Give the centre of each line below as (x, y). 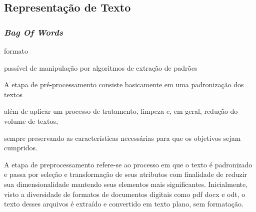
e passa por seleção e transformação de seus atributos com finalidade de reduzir (126, 174)
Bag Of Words (33, 32)
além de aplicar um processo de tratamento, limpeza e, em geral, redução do (121, 111)
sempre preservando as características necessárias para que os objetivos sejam (122, 138)
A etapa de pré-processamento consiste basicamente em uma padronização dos (124, 84)
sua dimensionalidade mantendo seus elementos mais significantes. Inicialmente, (126, 184)
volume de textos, (31, 121)
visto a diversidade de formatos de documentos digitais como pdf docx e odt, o (125, 194)
